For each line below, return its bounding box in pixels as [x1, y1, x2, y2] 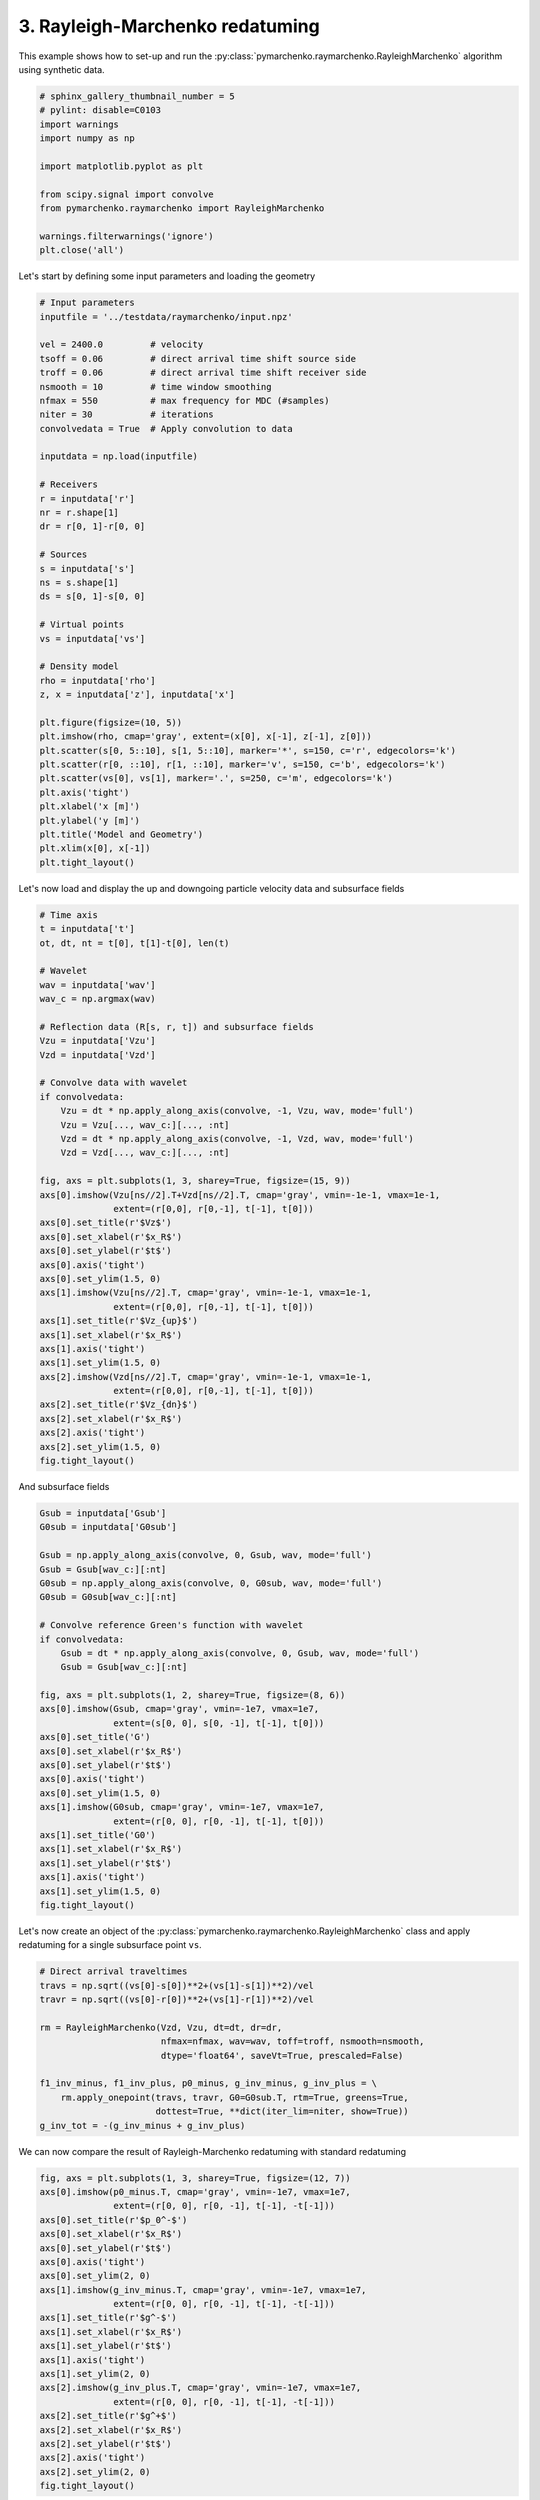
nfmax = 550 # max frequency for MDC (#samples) [39, 395, 330, 406]
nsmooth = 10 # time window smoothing [39, 381, 272, 392]
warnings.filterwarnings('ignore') [39, 230, 214, 242]
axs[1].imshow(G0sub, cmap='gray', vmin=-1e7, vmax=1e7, [39, 1801, 325, 1813]
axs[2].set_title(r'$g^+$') [39, 2410, 177, 2422]
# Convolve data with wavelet [39, 1077, 188, 1089]
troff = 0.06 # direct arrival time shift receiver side [39, 367, 367, 379]
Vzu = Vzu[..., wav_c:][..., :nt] [60, 1119, 230, 1130]
